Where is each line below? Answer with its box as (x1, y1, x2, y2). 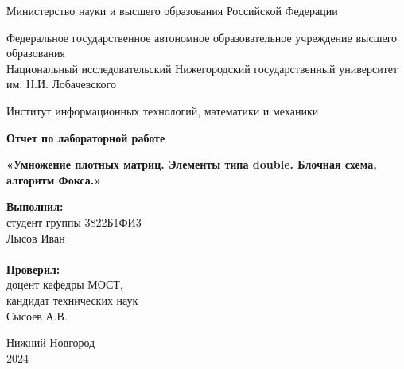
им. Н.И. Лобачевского (6, 76, 116, 92)
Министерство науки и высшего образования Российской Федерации (6, 2, 338, 18)
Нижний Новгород (6, 334, 95, 351)
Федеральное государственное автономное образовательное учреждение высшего (6, 29, 398, 45)
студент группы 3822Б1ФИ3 (6, 213, 142, 230)
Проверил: (6, 260, 60, 277)
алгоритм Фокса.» (6, 171, 102, 188)
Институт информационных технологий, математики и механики (6, 102, 319, 118)
